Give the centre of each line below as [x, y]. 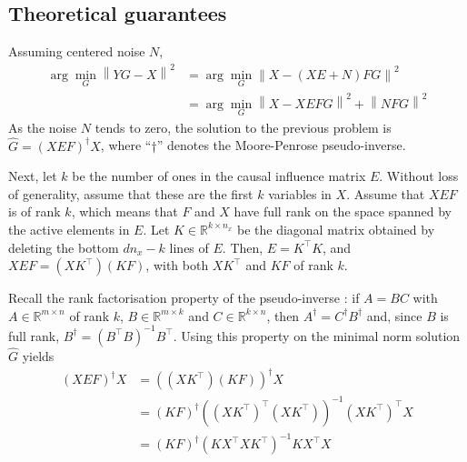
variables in [300, 193]
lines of [189, 247]
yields [38, 356]
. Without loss [419, 176]
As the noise [43, 127]
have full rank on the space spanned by [343, 211]
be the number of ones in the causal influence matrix [219, 176]
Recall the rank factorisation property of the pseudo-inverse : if [184, 298]
